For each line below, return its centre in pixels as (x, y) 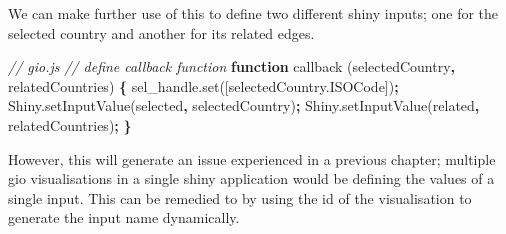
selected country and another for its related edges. (161, 32)
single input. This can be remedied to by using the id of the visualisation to (240, 197)
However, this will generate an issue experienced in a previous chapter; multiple (252, 158)
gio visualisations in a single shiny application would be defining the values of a (251, 178)
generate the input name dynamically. (124, 217)
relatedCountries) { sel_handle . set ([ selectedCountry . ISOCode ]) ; (203, 85)
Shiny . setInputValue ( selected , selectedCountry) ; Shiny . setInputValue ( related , (244, 105)
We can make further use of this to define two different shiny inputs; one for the (253, 13)
